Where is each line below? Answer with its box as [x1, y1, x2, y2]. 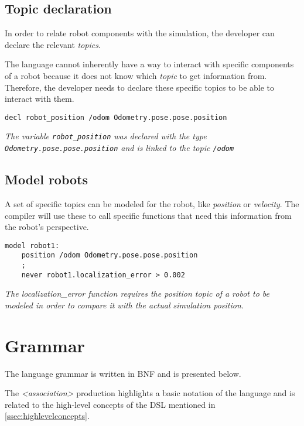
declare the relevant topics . [5, 38, 101, 50]
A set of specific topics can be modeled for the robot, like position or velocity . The [5, 197, 299, 209]
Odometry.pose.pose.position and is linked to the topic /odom [5, 142, 234, 154]
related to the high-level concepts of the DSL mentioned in [5, 398, 216, 410]
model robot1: [5, 241, 60, 250]
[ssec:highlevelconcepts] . [5, 410, 90, 422]
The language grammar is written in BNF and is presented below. [5, 367, 241, 379]
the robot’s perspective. [5, 221, 89, 233]
